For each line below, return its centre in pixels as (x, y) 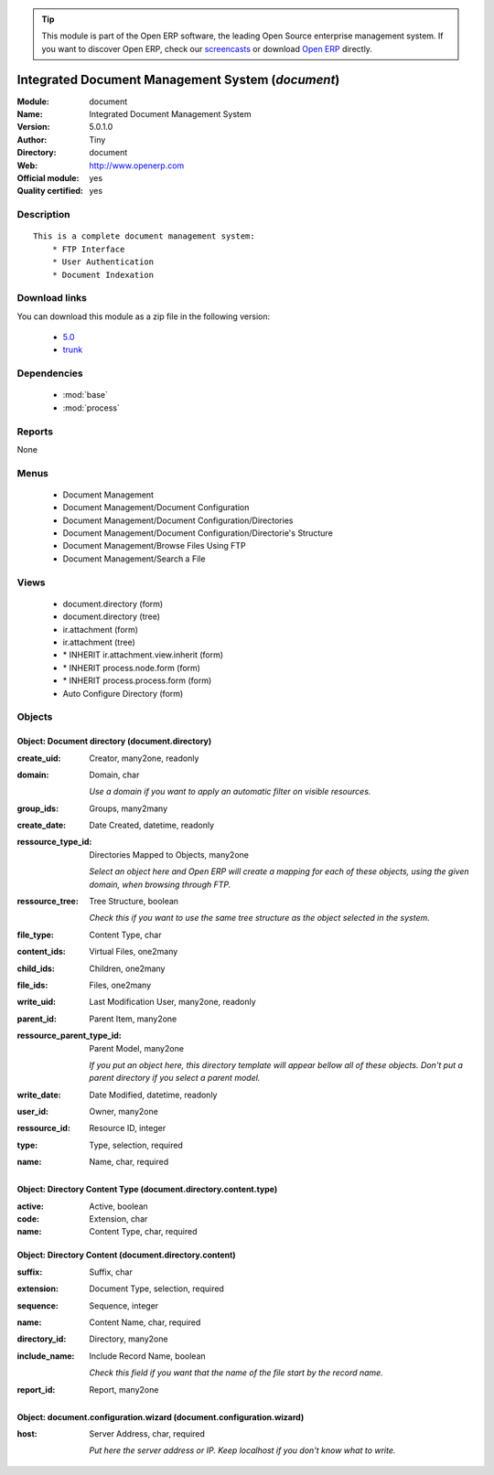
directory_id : (42, 1339)
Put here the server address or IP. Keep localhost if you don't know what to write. (242, 1450)
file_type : (35, 935)
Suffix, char (111, 1272)
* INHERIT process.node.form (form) (132, 668)
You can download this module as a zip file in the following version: (144, 316)
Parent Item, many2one (133, 1019)
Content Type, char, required (143, 1232)
